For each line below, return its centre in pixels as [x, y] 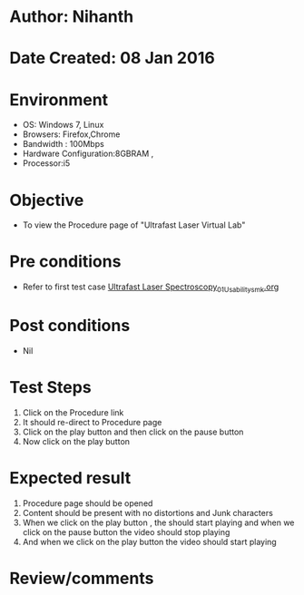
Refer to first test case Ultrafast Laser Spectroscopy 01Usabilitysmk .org [151, 288]
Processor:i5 [46, 163]
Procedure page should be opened [88, 503]
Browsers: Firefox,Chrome [71, 134]
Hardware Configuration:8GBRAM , [88, 154]
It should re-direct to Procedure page [92, 422]
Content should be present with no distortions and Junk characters [148, 512]
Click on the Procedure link [73, 412]
